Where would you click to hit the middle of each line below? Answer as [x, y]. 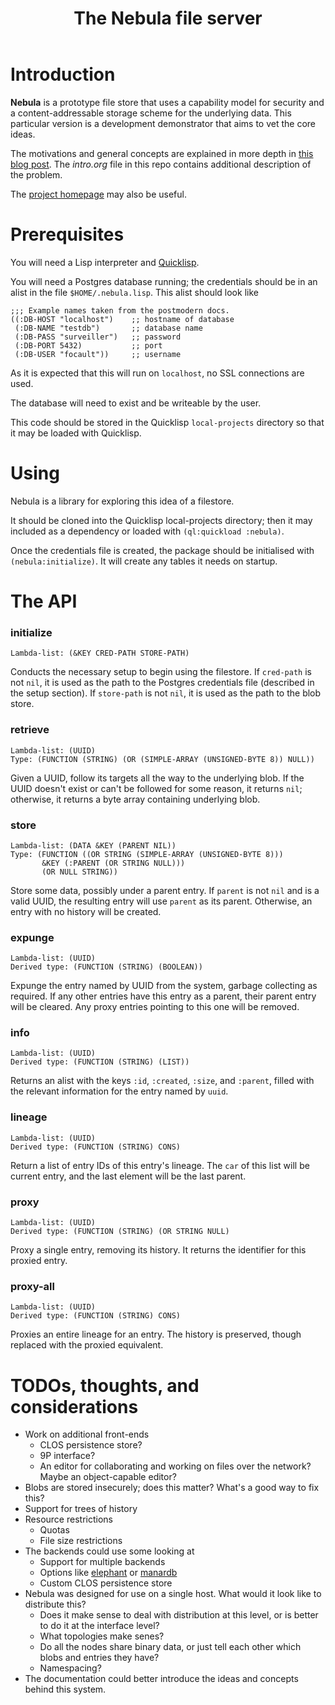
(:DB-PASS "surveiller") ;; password [98, 337]
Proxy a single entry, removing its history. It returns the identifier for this [158, 1250]
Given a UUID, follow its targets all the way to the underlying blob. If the [157, 778]
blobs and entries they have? [99, 1658]
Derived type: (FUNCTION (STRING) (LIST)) [100, 1062]
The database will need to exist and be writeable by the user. [136, 403]
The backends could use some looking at [109, 1551]
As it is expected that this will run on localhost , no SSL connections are [157, 373]
